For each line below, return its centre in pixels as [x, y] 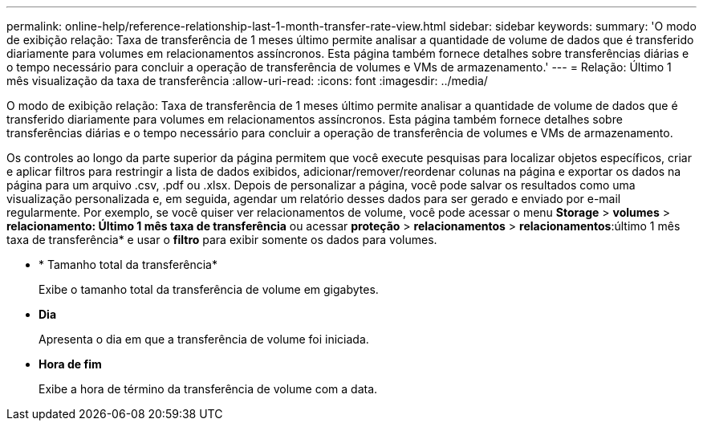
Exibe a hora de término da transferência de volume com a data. [208, 389]
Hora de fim [70, 364]
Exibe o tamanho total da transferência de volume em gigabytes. [209, 289]
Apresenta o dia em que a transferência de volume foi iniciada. [204, 339]
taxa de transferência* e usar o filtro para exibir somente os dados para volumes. [222, 240]
